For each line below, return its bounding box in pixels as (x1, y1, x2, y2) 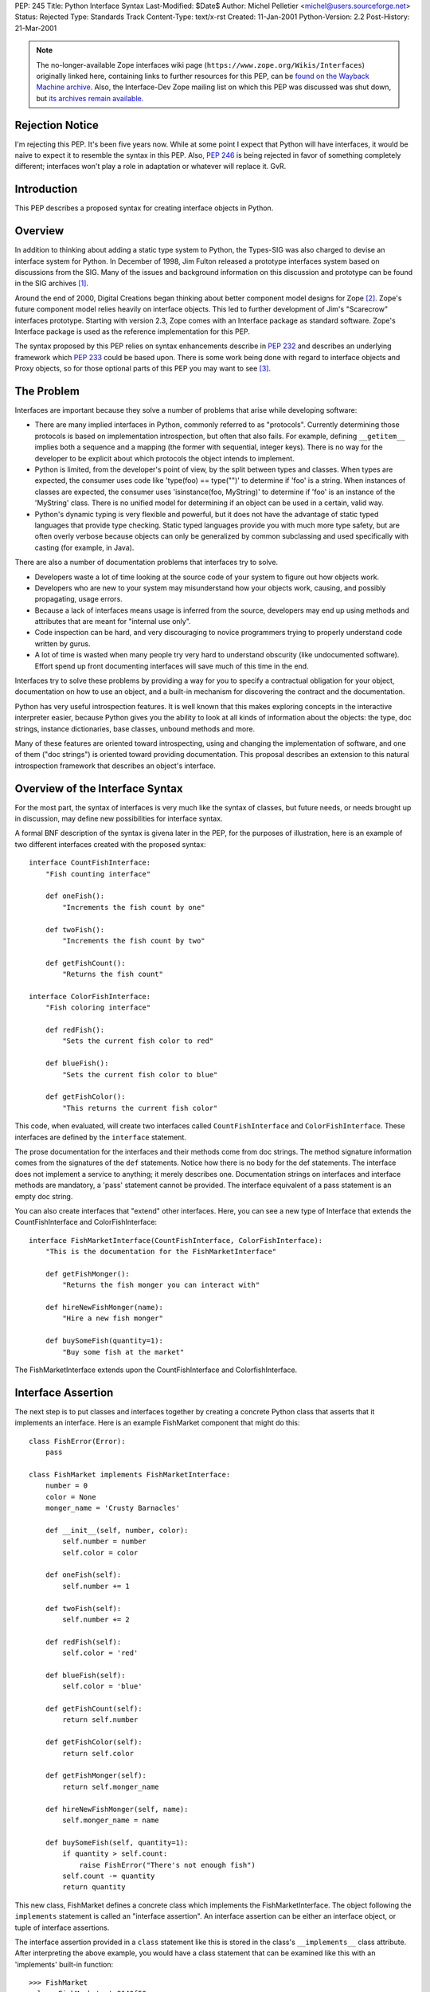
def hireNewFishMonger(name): (45, 1303, 163, 1312)
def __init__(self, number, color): (45, 1526, 189, 1535)
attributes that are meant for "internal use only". (34, 617, 191, 626)
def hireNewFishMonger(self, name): (45, 1805, 189, 1814)
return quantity (62, 1883, 126, 1892)
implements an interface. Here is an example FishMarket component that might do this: (14, 1418, 300, 1428)
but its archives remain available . (36, 93, 144, 103)
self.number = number (62, 1537, 147, 1546)
